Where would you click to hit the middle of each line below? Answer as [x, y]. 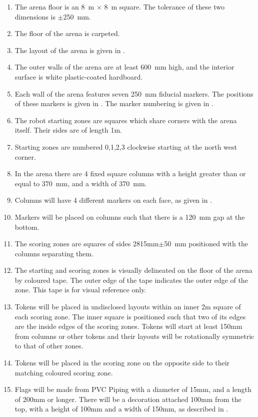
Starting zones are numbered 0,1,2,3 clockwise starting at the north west [126, 146]
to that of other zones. [49, 346]
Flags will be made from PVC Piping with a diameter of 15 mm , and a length [133, 389]
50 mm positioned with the [206, 244]
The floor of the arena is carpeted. [67, 33]
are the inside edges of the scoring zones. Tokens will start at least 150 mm [128, 326]
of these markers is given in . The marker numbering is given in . [114, 103]
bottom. [27, 227]
